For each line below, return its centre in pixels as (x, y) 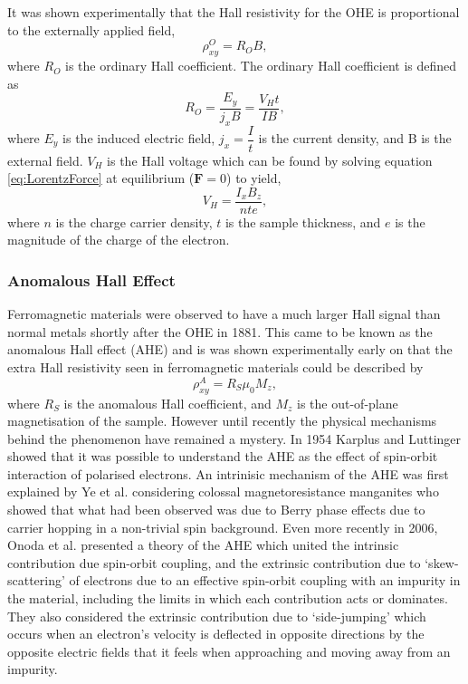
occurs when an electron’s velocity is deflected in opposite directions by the (216, 634)
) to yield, (254, 178)
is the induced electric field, (139, 138)
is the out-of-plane (348, 403)
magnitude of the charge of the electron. (119, 240)
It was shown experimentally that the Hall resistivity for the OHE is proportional (234, 12)
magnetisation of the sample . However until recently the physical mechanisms (222, 421)
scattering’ (36, 580)
